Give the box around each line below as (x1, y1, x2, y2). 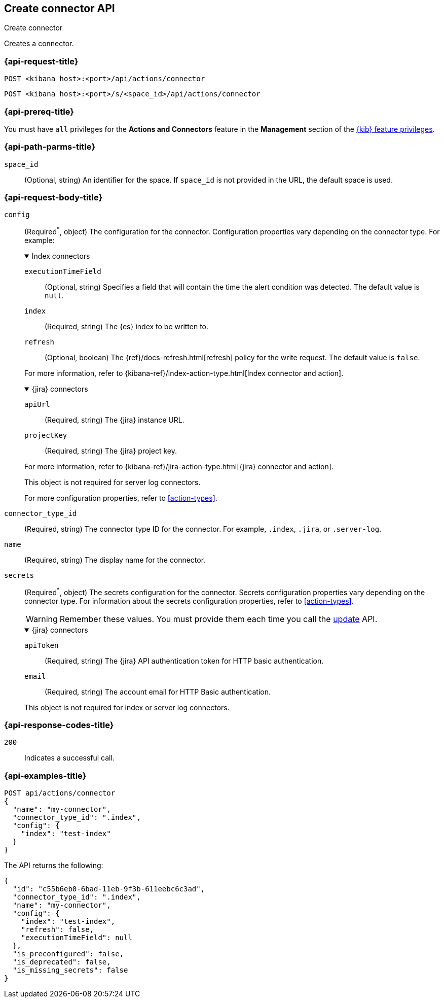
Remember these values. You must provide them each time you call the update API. (59, 613, 378, 624)
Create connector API (4, 2, 115, 15)
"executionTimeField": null (21, 934, 132, 942)
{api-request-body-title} (4, 192, 103, 203)
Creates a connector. (4, 39, 74, 48)
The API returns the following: (4, 861, 103, 870)
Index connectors (31, 252, 90, 261)
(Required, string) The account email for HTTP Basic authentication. (45, 687, 271, 696)
